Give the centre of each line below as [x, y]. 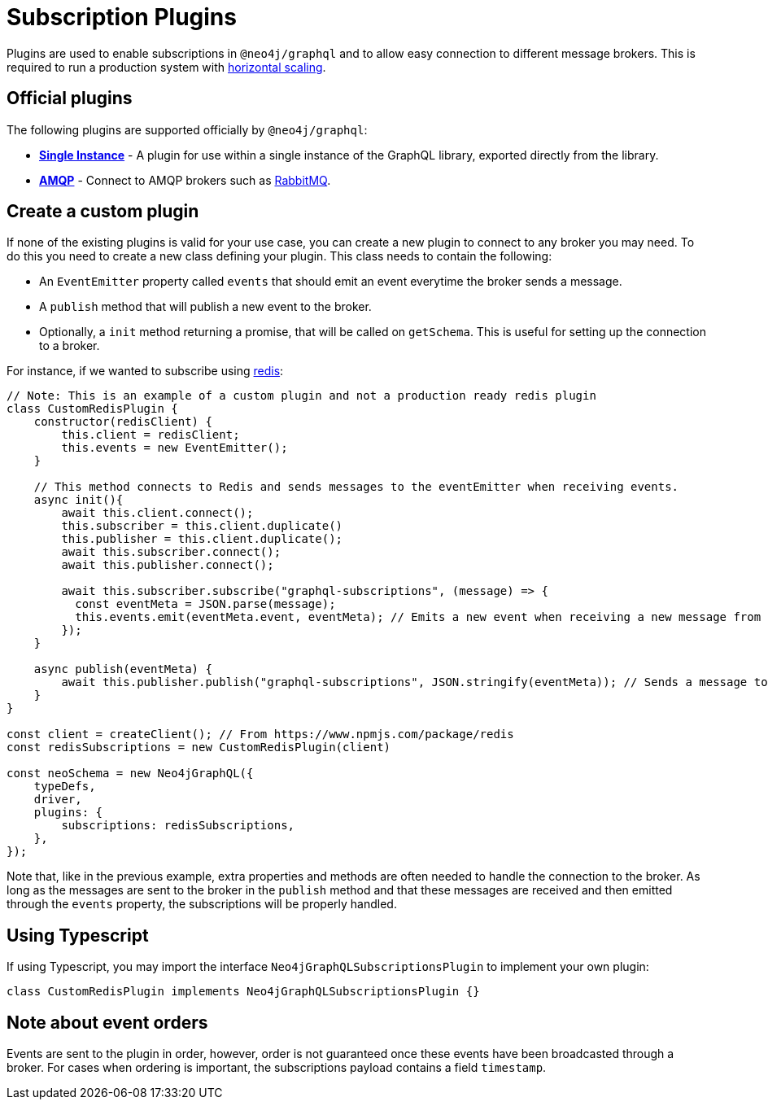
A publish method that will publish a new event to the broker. [205, 307]
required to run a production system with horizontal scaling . [166, 67]
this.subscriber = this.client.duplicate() [202, 526]
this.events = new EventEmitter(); [175, 448]
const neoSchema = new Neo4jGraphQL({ [130, 774]
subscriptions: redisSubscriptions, [178, 826]
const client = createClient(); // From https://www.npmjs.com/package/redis [260, 734]
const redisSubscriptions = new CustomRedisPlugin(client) [199, 748]
